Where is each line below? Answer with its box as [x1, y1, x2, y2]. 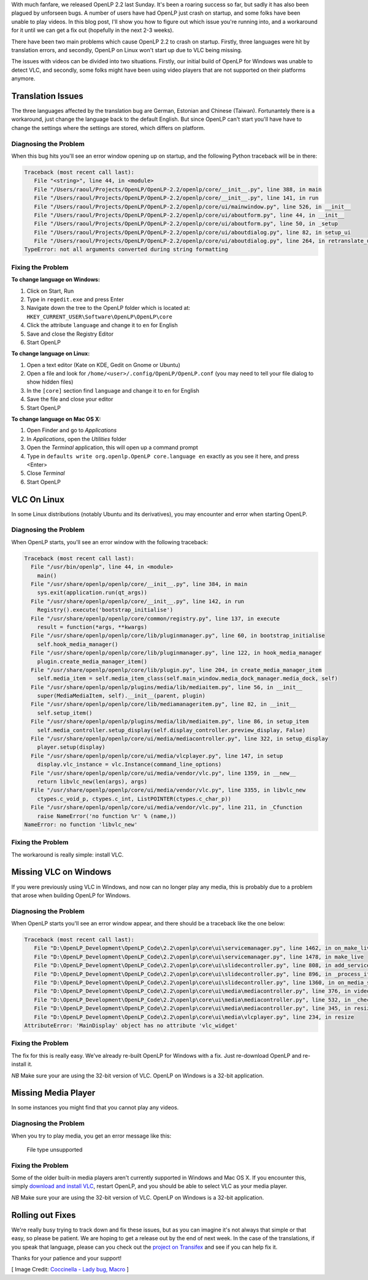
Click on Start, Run [26, 287, 74, 295]
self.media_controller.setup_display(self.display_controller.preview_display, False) [37, 727, 306, 733]
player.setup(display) [37, 744, 105, 751]
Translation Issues [11, 91, 84, 101]
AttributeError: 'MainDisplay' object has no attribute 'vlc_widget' [24, 1022, 238, 1029]
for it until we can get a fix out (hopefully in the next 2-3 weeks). [11, 26, 174, 34]
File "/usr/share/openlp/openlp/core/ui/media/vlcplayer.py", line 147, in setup [31, 752, 283, 759]
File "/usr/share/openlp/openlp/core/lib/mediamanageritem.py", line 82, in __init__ [31, 701, 296, 708]
